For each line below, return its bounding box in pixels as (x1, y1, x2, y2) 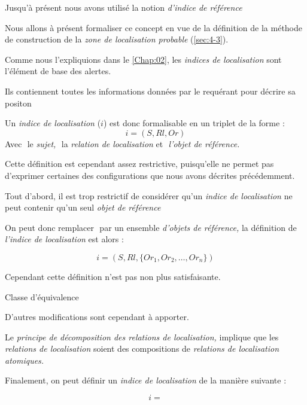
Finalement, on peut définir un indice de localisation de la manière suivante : (5, 374, 287, 386)
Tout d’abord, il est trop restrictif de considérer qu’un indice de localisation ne (5, 189, 293, 202)
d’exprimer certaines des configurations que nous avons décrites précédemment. (5, 169, 295, 181)
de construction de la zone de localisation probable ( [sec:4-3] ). (5, 33, 229, 45)
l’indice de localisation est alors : (5, 233, 124, 245)
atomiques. (5, 354, 44, 366)
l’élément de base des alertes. (5, 65, 111, 77)
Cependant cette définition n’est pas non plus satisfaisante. (5, 270, 221, 282)
